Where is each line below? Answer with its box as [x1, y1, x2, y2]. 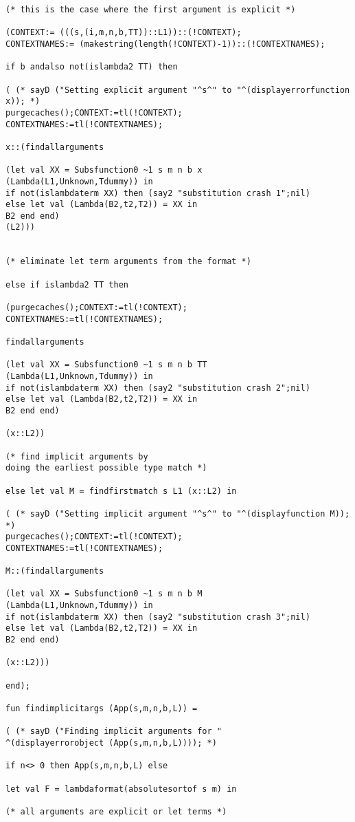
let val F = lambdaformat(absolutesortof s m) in [5, 783, 237, 794]
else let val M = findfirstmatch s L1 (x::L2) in [5, 486, 237, 496]
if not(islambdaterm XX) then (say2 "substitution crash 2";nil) [5, 382, 310, 393]
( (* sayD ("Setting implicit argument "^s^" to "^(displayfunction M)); [5, 508, 350, 519]
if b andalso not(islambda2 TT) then [5, 62, 178, 72]
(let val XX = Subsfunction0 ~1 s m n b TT [5, 360, 207, 370]
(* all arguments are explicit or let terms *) [5, 806, 227, 816]
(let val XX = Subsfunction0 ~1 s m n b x [5, 165, 203, 175]
